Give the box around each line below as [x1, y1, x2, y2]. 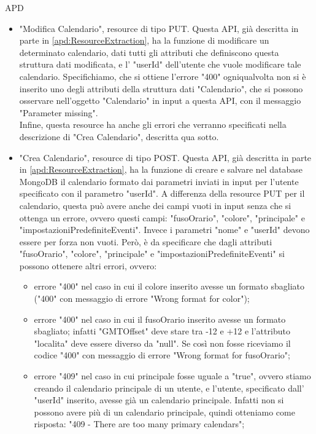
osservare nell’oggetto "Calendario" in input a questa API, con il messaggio [19, 94, 301, 107]
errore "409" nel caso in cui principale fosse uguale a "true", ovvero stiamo [34, 369, 311, 382]
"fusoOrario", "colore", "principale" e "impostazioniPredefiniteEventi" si [19, 247, 285, 260]
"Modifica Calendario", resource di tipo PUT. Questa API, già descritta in [19, 22, 299, 34]
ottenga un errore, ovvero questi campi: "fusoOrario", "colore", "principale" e [19, 211, 305, 224]
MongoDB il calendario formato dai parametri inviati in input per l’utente [19, 175, 299, 187]
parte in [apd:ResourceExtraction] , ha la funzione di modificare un [19, 34, 269, 47]
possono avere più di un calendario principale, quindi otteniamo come [34, 405, 295, 418]
